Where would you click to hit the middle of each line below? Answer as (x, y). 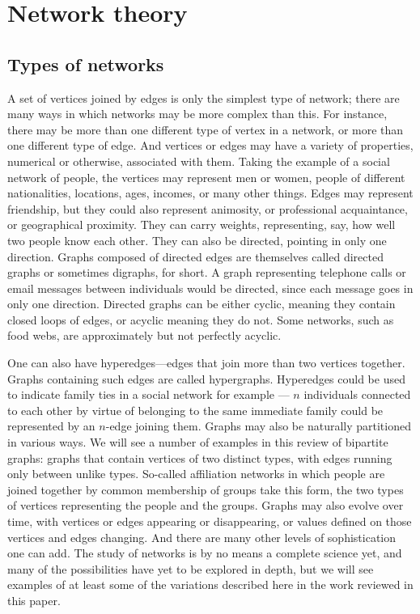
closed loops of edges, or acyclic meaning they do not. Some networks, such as (201, 319)
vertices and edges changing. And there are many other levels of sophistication (202, 537)
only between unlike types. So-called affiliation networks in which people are (196, 474)
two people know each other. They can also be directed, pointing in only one (197, 240)
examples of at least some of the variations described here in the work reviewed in (210, 584)
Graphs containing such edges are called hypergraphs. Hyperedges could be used (206, 378)
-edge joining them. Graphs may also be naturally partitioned (258, 426)
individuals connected (357, 394)
